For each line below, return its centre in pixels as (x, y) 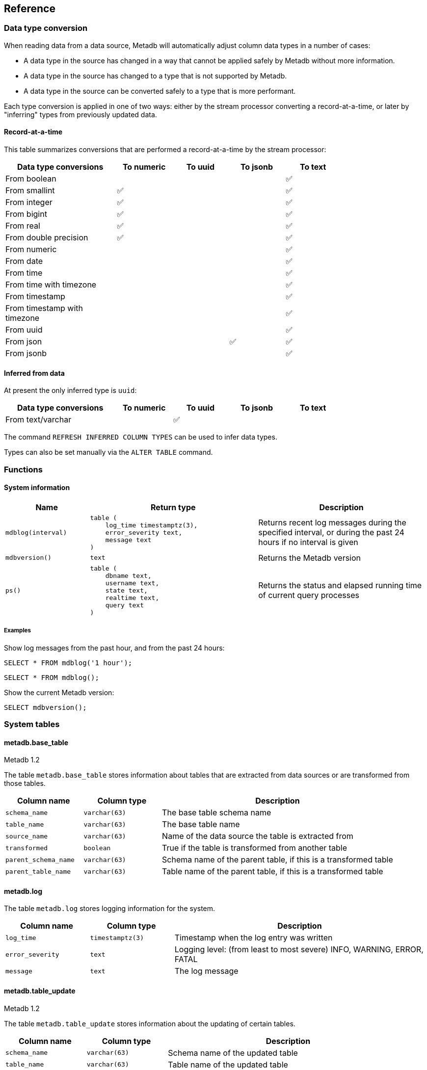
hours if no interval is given (308, 542)
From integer (29, 202)
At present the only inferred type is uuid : (70, 391)
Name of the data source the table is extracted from (258, 836)
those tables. (25, 783)
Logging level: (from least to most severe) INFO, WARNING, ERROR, (299, 950)
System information (37, 488)
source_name (27, 836)
